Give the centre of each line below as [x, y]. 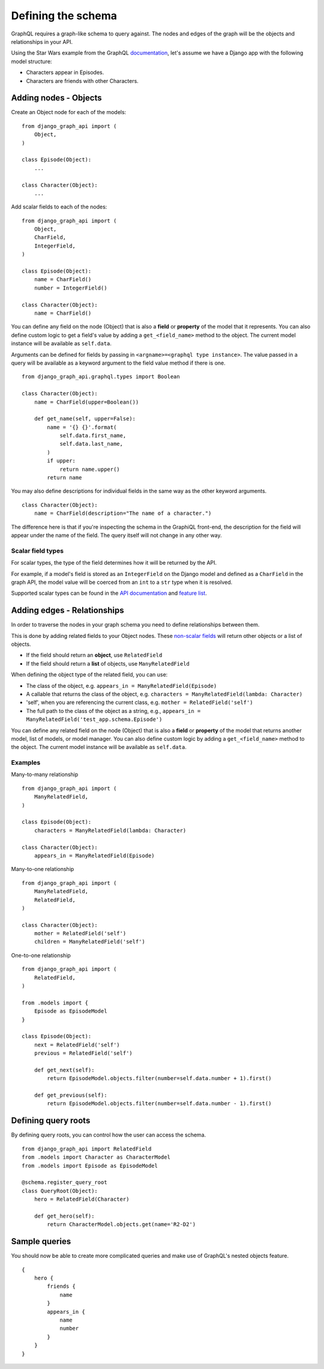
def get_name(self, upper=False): [85, 419]
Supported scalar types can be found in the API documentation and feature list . [109, 593]
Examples [26, 763]
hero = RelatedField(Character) [82, 1199]
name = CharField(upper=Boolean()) [86, 402]
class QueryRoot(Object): [60, 1191]
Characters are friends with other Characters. [82, 80]
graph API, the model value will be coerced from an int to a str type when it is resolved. [122, 582]
